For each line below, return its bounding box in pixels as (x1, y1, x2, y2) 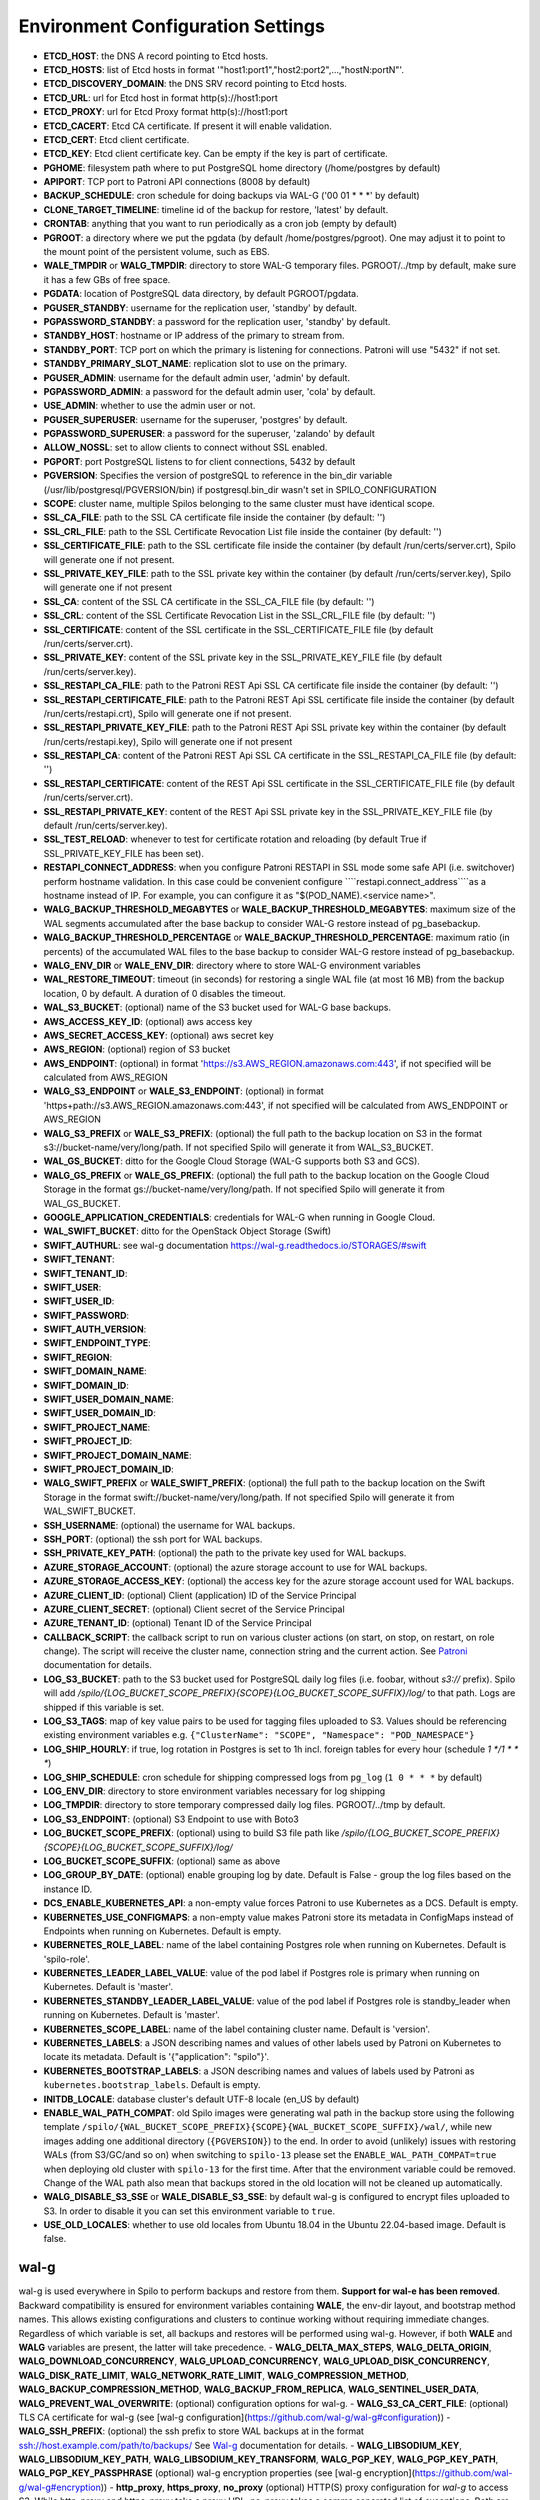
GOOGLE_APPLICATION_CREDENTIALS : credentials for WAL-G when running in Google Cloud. (43, 1211, 436, 1223)
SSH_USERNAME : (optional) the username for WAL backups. (43, 1519, 295, 1531)
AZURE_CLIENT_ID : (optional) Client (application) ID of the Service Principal (43, 1589, 357, 1601)
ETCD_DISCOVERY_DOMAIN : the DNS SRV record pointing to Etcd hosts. (43, 78, 347, 90)
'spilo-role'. (43, 1953, 90, 1965)
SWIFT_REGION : (43, 1351, 113, 1363)
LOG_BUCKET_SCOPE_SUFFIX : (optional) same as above (43, 1855, 281, 1867)
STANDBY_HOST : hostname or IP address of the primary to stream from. (43, 330, 345, 342)
